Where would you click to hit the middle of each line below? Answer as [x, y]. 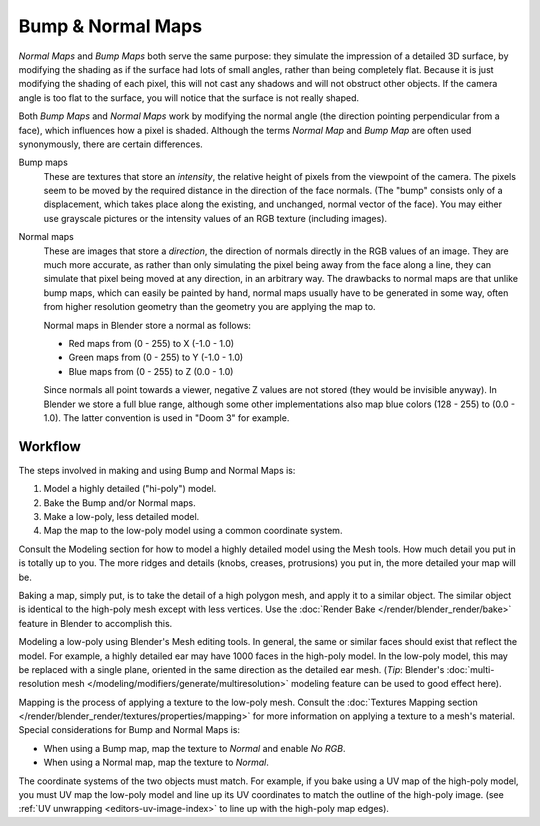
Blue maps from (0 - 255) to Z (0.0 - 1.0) [151, 371]
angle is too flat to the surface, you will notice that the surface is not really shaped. [189, 97]
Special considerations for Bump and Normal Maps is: [129, 730]
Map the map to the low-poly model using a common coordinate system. [193, 531]
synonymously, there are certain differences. [111, 144]
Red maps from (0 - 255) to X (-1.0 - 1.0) [151, 343]
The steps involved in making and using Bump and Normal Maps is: [157, 470]
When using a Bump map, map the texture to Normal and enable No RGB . [194, 748]
